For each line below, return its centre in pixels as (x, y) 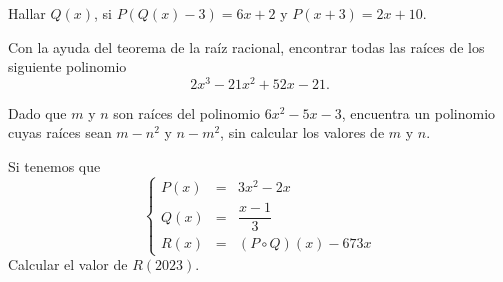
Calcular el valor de (68, 264)
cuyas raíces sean (60, 132)
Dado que (37, 112)
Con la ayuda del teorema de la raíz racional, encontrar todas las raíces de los (246, 46)
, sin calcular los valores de (302, 132)
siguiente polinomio (67, 66)
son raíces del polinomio (187, 112)
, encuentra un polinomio (418, 112)
